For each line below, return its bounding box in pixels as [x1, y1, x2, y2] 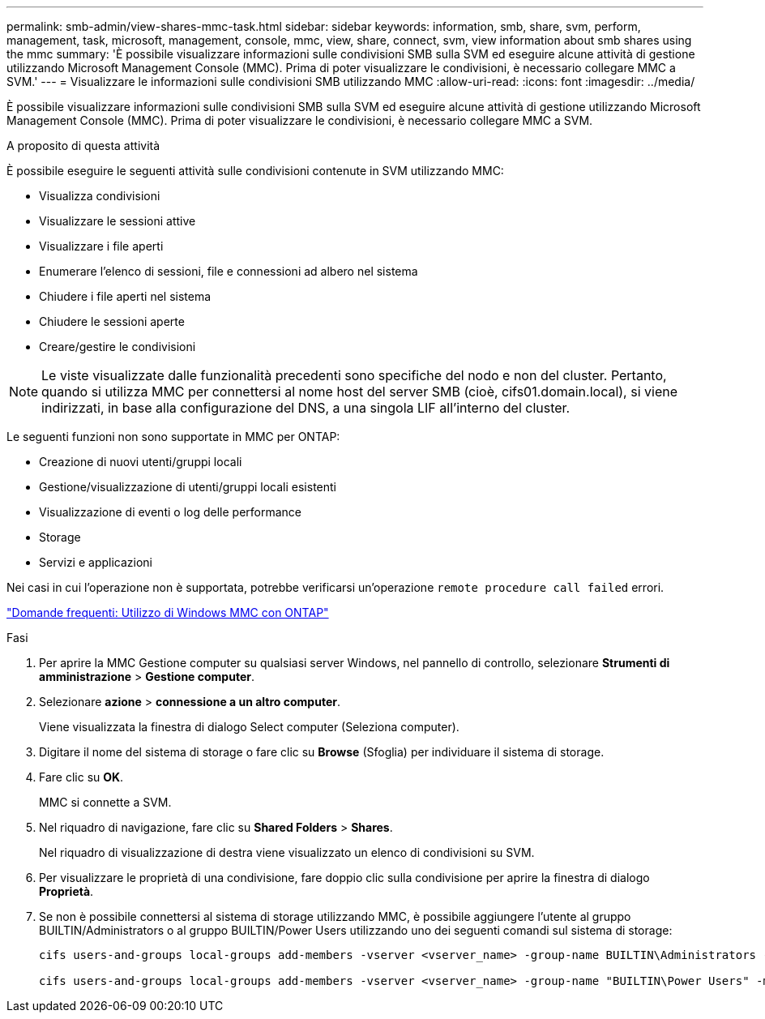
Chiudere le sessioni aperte [39, 315, 185, 328]
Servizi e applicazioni [39, 555, 153, 569]
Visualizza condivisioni [39, 189, 160, 203]
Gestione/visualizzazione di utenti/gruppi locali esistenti [39, 480, 336, 494]
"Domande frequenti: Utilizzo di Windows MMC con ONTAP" [6, 606, 329, 619]
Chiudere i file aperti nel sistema [39, 289, 212, 303]
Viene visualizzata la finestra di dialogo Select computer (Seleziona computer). [39, 720, 459, 734]
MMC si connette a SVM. [39, 795, 172, 809]
